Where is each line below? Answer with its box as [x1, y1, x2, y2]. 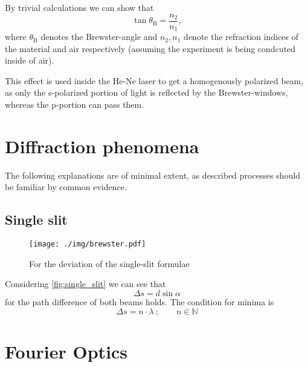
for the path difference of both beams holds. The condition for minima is [5, 296, 274, 308]
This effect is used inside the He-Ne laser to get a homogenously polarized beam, [5, 74, 304, 87]
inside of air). [5, 54, 54, 67]
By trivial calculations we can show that [5, 1, 154, 13]
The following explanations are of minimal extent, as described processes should [5, 168, 301, 181]
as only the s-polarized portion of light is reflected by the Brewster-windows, [5, 86, 288, 99]
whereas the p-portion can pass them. [5, 98, 144, 111]
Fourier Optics [5, 339, 128, 363]
